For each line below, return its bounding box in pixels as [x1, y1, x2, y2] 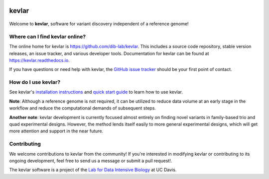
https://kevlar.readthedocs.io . [9, 57, 70, 63]
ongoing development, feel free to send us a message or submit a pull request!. [9, 158, 172, 164]
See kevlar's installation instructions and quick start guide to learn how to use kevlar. [9, 89, 183, 95]
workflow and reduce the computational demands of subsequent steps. [9, 105, 156, 111]
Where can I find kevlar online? [9, 33, 86, 40]
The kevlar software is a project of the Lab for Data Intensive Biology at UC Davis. [9, 167, 177, 173]
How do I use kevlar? [9, 79, 61, 86]
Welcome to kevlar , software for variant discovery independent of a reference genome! [9, 21, 189, 27]
